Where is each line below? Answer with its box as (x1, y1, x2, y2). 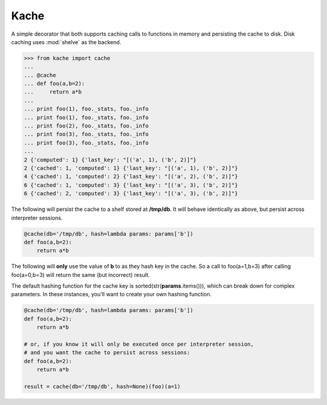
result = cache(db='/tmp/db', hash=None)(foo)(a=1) (24, 383, 181, 390)
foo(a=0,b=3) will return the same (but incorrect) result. (11, 271, 150, 278)
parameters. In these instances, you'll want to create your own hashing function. (11, 291, 212, 298)
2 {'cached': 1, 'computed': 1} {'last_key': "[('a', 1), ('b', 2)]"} (24, 165, 239, 172)
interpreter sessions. (11, 214, 63, 221)
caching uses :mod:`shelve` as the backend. (11, 38, 122, 45)
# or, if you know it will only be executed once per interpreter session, (24, 341, 254, 348)
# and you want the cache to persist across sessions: (24, 349, 190, 356)
